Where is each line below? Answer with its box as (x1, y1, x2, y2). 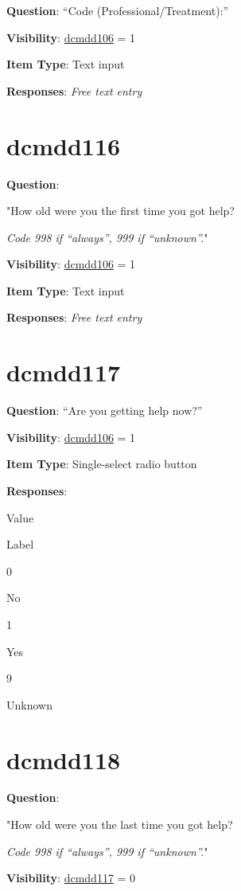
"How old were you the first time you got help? (6, 202, 235, 219)
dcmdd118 (6, 743, 121, 776)
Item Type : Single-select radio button (6, 455, 197, 472)
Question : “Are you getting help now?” (6, 402, 203, 419)
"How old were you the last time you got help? (6, 816, 233, 833)
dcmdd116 (6, 129, 121, 162)
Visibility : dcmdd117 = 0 (6, 870, 136, 886)
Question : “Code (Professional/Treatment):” (6, 2, 229, 18)
